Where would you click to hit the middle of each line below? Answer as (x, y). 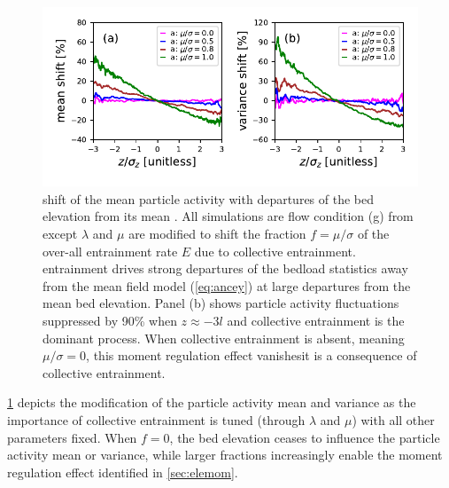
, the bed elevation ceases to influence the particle (305, 437)
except (60, 234)
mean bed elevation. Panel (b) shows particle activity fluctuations (221, 303)
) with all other (393, 419)
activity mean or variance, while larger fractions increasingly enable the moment (225, 455)
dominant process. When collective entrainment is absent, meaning (224, 338)
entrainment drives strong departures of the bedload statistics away (225, 268)
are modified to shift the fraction (217, 234)
